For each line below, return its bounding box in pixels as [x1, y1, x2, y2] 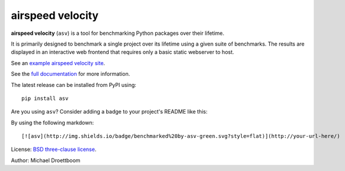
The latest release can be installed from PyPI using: [11, 81, 136, 88]
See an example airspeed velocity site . [11, 59, 106, 66]
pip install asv [21, 95, 69, 102]
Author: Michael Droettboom [11, 157, 81, 164]
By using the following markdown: [11, 119, 94, 126]
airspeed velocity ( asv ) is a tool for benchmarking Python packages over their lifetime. [11, 30, 225, 37]
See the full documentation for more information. [11, 70, 130, 78]
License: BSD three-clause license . [11, 146, 97, 153]
